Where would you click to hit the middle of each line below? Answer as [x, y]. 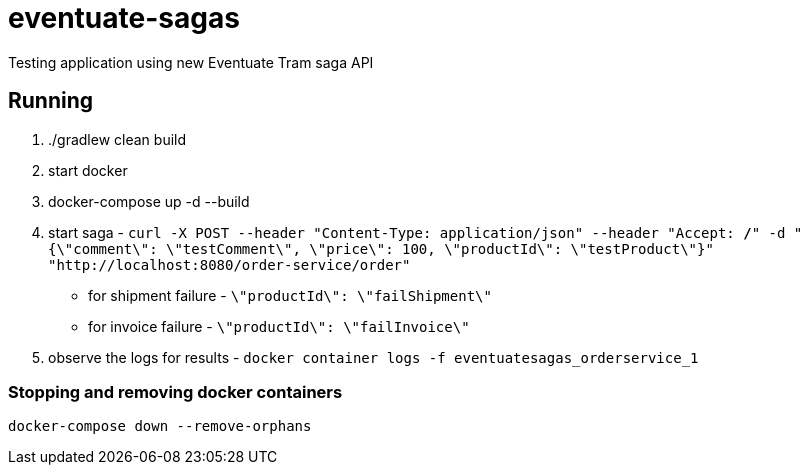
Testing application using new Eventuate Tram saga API [191, 62]
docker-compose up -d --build [149, 201]
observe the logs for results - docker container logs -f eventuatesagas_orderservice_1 [373, 357]
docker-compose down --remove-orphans [160, 426]
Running [51, 101]
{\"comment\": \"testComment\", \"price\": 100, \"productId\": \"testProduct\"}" [381, 248]
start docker [88, 170]
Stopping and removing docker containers [175, 391]
